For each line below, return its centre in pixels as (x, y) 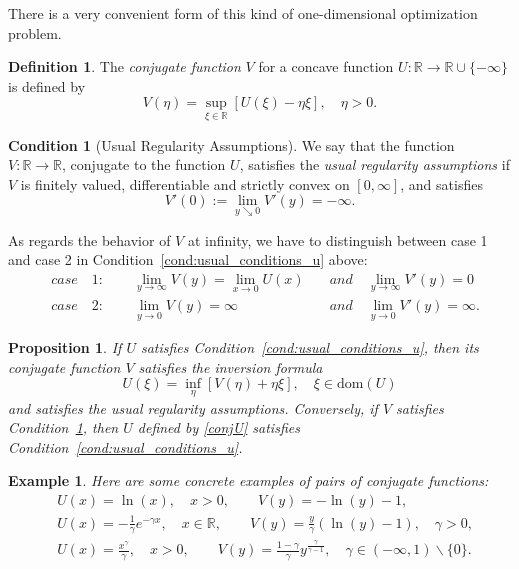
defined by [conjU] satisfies (218, 427)
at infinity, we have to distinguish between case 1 (337, 239)
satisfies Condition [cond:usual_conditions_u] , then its (309, 347)
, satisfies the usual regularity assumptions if (374, 164)
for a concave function (326, 66)
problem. (35, 32)
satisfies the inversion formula (230, 366)
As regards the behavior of (89, 239)
